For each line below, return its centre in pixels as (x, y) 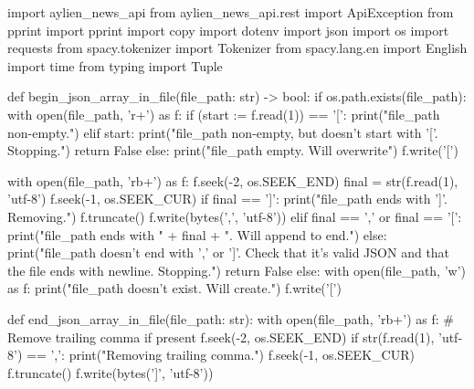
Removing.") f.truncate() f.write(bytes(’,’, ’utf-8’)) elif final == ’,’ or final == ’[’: (235, 216)
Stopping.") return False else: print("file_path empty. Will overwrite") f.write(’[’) (233, 150)
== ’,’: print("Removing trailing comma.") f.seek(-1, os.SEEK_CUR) (220, 355)
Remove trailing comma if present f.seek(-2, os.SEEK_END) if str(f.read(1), (221, 336)
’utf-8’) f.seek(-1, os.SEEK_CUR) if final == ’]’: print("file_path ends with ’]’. (227, 199)
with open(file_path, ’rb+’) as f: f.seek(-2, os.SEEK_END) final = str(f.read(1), (233, 180)
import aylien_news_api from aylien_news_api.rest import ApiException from (231, 12)
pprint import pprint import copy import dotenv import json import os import (228, 30)
